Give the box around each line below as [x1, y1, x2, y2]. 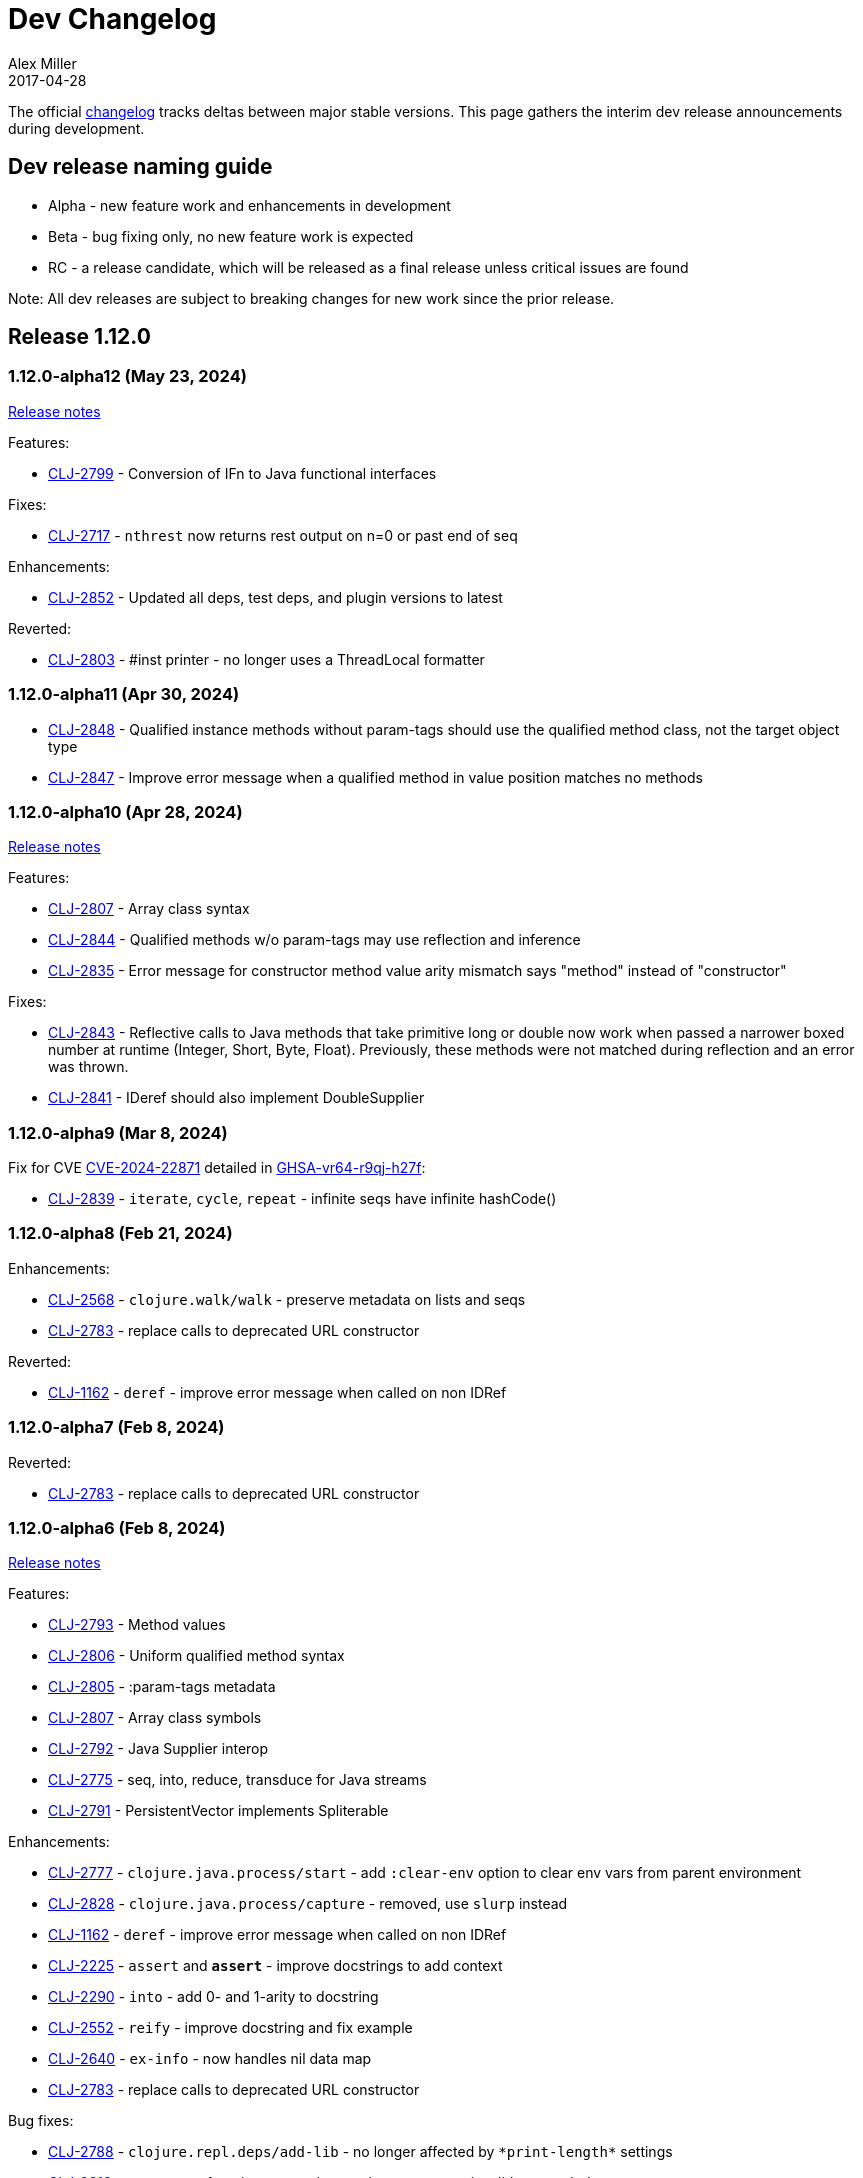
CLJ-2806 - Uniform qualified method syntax [48, 1647, 345, 1665]
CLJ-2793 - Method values [48, 1616, 226, 1634]
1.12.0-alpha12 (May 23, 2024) [8, 366, 247, 387]
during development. [8, 119, 145, 137]
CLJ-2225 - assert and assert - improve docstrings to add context [48, 1957, 503, 1975]
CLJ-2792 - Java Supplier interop [48, 1740, 269, 1758]
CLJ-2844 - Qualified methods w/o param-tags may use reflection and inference [48, 931, 581, 949]
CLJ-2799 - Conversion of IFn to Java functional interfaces [48, 464, 437, 482]
